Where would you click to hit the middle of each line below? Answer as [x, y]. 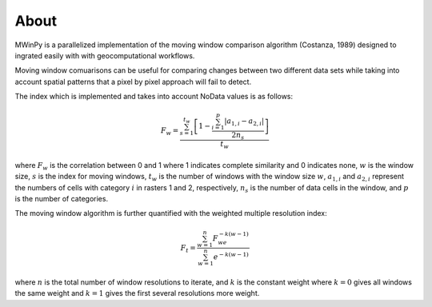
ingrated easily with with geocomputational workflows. [105, 55]
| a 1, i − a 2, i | [244, 122]
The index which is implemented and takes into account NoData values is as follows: [154, 97]
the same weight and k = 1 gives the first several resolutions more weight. [137, 293]
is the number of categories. [61, 199]
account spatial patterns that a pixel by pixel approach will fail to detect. [133, 82]
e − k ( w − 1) [231, 256]
